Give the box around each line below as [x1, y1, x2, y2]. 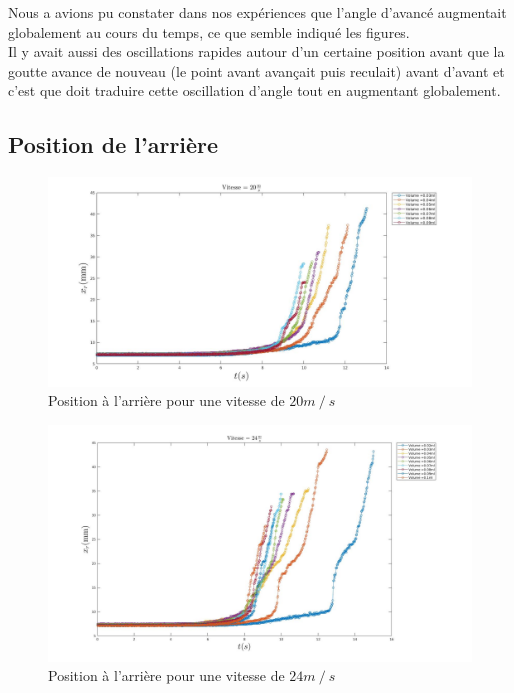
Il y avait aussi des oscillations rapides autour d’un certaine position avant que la [8, 41, 505, 62]
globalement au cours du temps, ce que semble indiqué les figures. [8, 21, 410, 42]
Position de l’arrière [8, 129, 219, 160]
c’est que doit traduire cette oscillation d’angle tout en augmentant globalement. [8, 80, 501, 101]
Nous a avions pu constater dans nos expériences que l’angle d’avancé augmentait [8, 2, 507, 22]
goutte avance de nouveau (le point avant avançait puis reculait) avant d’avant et [8, 60, 505, 81]
